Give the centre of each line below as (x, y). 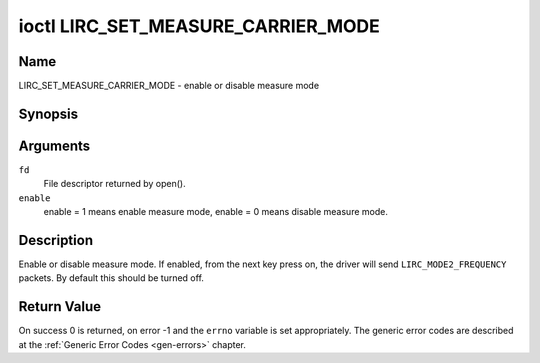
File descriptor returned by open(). (114, 184)
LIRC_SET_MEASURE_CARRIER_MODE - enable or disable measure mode (169, 86)
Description (56, 240)
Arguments (54, 145)
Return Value (60, 306)
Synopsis (48, 113)
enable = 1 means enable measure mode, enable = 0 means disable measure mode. (216, 212)
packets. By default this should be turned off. (111, 278)
